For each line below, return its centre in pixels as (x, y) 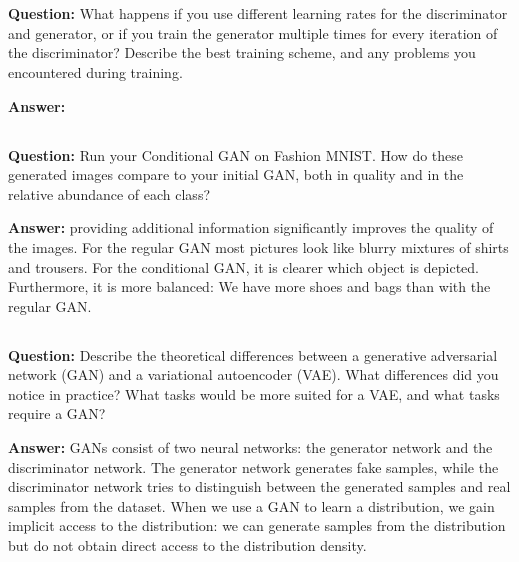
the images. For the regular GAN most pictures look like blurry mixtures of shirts (258, 246)
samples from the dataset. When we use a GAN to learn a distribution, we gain (251, 505)
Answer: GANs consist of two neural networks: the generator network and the (250, 447)
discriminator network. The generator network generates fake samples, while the (253, 466)
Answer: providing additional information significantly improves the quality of (251, 227)
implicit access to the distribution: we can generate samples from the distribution (257, 525)
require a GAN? (57, 413)
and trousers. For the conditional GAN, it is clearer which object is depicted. (243, 266)
